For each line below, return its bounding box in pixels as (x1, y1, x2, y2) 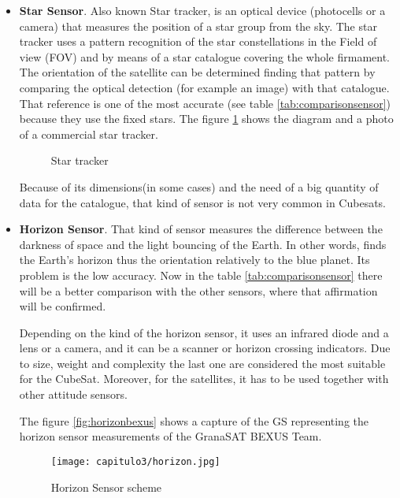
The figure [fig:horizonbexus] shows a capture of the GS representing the (19, 412, 369, 429)
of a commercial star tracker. (19, 125, 158, 142)
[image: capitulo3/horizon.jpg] (50, 455, 220, 467)
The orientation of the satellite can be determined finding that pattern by (19, 64, 376, 80)
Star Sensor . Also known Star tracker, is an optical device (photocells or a (19, 2, 386, 18)
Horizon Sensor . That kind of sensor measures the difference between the (19, 221, 383, 237)
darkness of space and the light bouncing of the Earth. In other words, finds (19, 236, 387, 252)
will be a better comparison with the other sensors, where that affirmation (19, 282, 378, 299)
